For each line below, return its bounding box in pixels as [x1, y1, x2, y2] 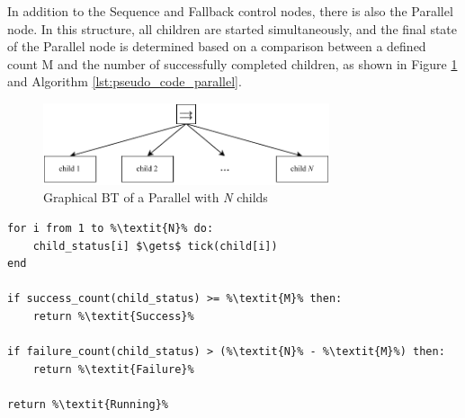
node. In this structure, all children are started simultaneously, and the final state [7, 19, 458, 38]
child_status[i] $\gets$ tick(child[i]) [32, 239, 278, 253]
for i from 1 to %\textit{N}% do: [7, 222, 214, 235]
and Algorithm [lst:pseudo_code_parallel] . [7, 72, 242, 91]
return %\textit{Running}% [7, 397, 168, 411]
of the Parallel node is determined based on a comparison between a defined [7, 37, 426, 56]
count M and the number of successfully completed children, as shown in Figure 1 [7, 54, 458, 73]
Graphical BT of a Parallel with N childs [43, 188, 268, 207]
